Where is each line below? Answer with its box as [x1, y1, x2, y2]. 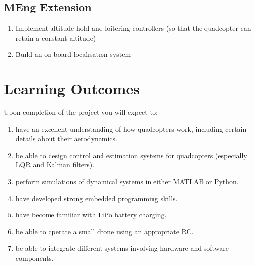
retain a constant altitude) [15, 32, 96, 43]
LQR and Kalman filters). [15, 160, 95, 170]
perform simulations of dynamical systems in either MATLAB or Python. [15, 176, 239, 187]
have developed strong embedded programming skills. [15, 193, 178, 203]
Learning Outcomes [4, 78, 140, 99]
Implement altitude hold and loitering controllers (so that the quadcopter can [15, 23, 251, 33]
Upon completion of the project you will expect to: [4, 107, 158, 117]
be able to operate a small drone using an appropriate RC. [15, 226, 194, 236]
